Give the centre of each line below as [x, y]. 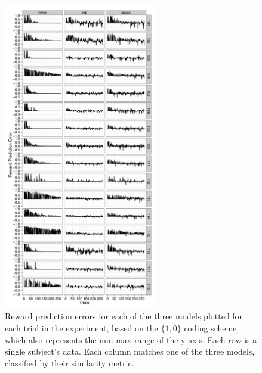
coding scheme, [212, 327]
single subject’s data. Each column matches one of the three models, [130, 351]
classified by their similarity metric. [70, 363]
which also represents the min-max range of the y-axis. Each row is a [131, 339]
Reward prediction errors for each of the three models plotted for [124, 316]
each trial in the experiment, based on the [81, 327]
